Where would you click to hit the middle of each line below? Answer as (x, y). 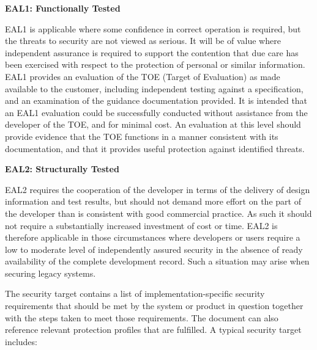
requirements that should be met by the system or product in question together (154, 306)
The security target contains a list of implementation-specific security (135, 293)
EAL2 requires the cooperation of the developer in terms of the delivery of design (158, 189)
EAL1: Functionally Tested (63, 8)
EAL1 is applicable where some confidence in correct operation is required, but (153, 28)
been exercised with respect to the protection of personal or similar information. (155, 64)
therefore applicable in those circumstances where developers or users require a (153, 237)
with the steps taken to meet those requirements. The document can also (142, 317)
